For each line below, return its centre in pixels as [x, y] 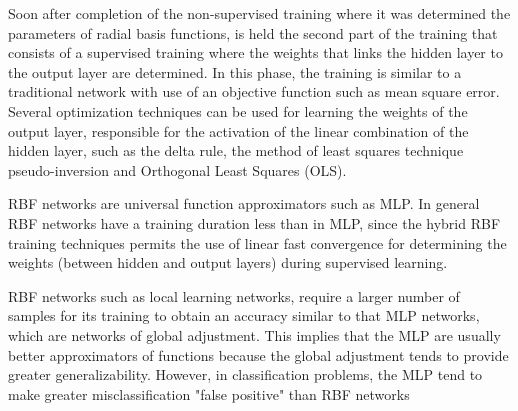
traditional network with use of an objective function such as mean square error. [254, 91]
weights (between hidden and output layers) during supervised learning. [228, 262]
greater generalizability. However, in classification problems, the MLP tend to [245, 374]
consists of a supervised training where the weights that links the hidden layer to [255, 52]
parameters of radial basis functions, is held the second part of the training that [253, 32]
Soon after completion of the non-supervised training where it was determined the [259, 13]
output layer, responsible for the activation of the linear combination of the [238, 130]
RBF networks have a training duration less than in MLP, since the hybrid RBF [254, 222]
